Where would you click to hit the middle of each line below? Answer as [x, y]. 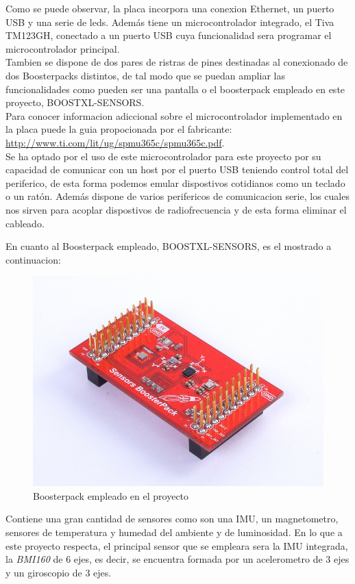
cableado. [25, 223]
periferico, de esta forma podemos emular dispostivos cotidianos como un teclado [175, 182]
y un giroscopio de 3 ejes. [59, 572]
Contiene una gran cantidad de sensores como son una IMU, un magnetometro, [172, 519]
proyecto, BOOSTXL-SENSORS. [75, 102]
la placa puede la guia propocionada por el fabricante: [119, 129]
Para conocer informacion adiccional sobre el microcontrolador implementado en [174, 115]
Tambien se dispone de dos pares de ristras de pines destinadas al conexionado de [177, 62]
